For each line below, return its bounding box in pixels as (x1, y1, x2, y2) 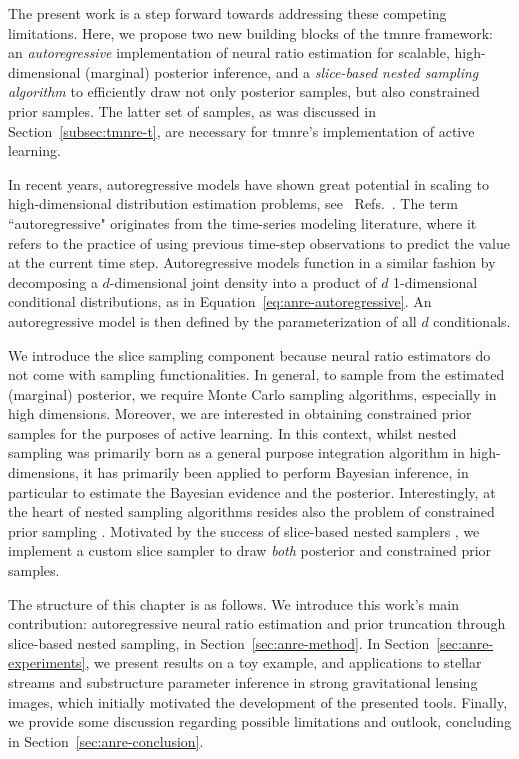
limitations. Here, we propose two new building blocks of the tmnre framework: (8, 22, 493, 43)
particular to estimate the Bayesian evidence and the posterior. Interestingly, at (8, 481, 496, 502)
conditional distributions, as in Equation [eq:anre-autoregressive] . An (8, 291, 432, 312)
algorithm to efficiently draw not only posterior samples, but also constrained (8, 81, 480, 102)
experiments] (8, 652, 86, 673)
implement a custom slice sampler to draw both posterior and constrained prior (8, 540, 492, 561)
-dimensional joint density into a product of (109, 271, 377, 292)
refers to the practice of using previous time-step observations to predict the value (8, 232, 510, 253)
